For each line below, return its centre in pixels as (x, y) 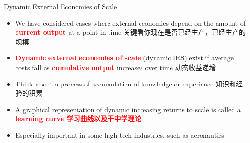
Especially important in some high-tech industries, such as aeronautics (120, 135)
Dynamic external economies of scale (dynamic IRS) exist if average (124, 58)
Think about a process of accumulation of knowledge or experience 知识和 (126, 83)
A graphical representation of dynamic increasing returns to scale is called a (128, 109)
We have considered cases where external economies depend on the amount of (130, 22)
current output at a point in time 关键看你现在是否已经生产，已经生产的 (130, 32)
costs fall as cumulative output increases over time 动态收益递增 (116, 67)
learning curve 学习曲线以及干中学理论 (78, 119)
